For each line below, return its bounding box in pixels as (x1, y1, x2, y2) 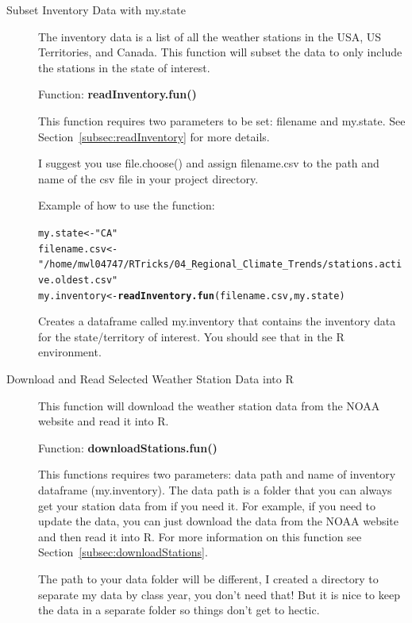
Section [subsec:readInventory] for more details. (38, 128, 270, 144)
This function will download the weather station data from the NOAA (38, 397, 380, 413)
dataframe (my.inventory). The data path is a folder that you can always (38, 481, 392, 498)
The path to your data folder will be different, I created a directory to (38, 570, 379, 586)
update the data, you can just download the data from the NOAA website (38, 513, 399, 529)
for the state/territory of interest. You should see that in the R (38, 328, 345, 344)
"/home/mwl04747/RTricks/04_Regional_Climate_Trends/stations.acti (38, 259, 402, 271)
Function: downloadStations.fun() (38, 439, 218, 456)
